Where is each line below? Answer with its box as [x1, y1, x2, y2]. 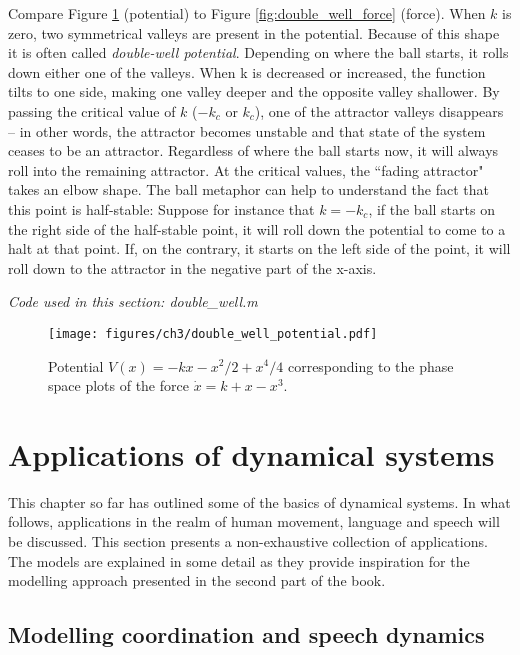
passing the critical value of [8, 100, 176, 121]
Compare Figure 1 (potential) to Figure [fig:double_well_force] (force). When [8, 3, 486, 23]
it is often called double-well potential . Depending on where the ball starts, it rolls [8, 42, 509, 63]
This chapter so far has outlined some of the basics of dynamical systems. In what [8, 491, 511, 512]
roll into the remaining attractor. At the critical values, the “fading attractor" [8, 159, 484, 180]
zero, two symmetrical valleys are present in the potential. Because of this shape [8, 22, 500, 43]
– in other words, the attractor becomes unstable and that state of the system [8, 120, 486, 141]
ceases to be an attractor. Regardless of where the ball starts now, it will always [8, 140, 499, 161]
